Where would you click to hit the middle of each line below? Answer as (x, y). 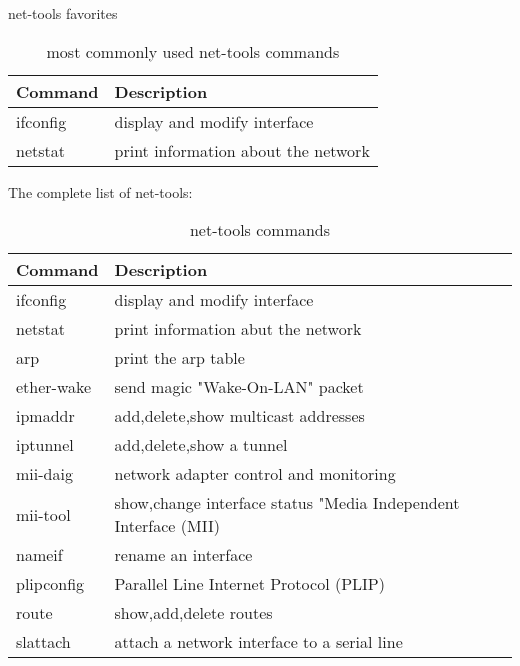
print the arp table (179, 358)
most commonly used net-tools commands (193, 51)
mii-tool (43, 514)
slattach (43, 642)
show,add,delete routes (193, 613)
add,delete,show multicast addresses (239, 416)
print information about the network (242, 150)
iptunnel (45, 445)
